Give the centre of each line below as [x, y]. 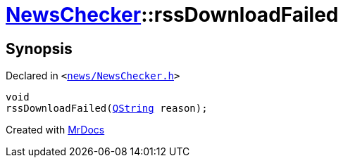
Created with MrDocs [55, 130]
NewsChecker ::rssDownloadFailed [172, 15]
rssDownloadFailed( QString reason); [107, 109]
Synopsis [39, 48]
